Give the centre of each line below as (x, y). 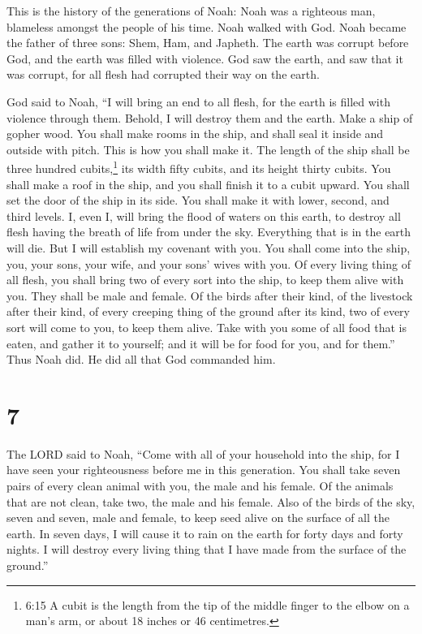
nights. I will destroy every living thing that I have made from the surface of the (207, 549)
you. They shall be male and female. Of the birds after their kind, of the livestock (210, 295)
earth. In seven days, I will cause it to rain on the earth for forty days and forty (205, 533)
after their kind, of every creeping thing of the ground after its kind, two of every (208, 311)
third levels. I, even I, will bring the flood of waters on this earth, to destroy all (204, 216)
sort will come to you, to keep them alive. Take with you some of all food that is (207, 327)
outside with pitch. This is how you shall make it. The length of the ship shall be (208, 149)
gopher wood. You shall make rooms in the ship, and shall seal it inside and (195, 134)
